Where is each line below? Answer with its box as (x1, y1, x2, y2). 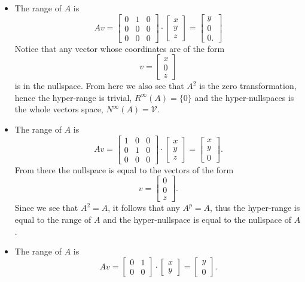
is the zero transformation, (199, 79, 297, 92)
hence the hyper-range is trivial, (14, 91, 132, 103)
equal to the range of (14, 213, 91, 226)
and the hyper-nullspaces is (194, 91, 294, 103)
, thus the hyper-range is (209, 201, 300, 214)
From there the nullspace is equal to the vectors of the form (14, 163, 234, 176)
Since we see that (14, 201, 78, 214)
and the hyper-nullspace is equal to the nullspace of (103, 213, 292, 226)
